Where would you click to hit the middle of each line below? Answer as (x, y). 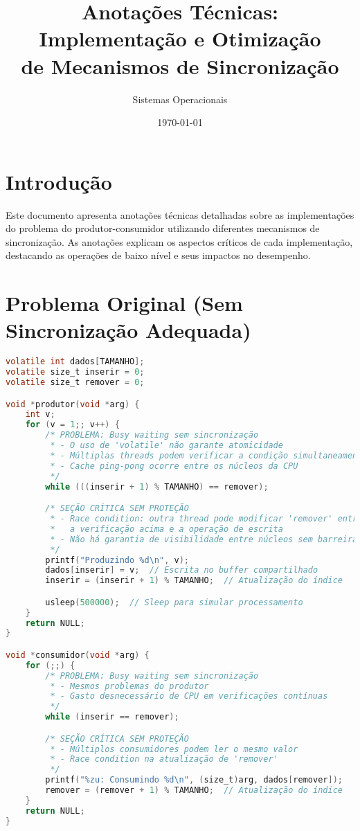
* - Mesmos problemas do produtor (129, 686)
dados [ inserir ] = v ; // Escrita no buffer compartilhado (182, 570)
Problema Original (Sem (124, 303)
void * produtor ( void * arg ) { (73, 404)
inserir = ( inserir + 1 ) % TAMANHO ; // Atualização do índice (194, 581)
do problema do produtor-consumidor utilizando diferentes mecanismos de (163, 228)
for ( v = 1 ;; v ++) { (72, 425)
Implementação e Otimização (180, 38)
